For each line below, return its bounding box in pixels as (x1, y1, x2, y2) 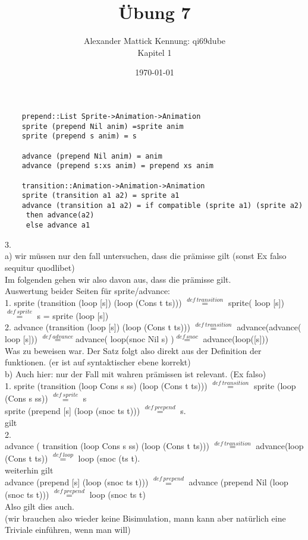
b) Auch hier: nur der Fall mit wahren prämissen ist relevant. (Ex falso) (5, 367, 266, 380)
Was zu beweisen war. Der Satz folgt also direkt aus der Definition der (5, 344, 262, 356)
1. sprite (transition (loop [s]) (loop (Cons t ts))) (5, 296, 182, 308)
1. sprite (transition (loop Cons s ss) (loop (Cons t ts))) (5, 379, 208, 391)
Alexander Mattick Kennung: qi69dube (83, 34, 226, 47)
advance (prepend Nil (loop (188, 476, 288, 488)
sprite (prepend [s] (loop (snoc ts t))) (5, 405, 140, 417)
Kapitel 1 (137, 46, 172, 58)
